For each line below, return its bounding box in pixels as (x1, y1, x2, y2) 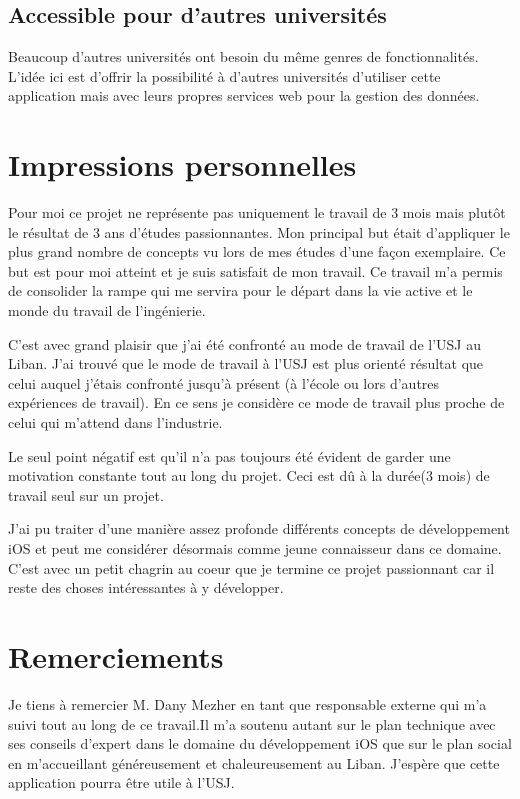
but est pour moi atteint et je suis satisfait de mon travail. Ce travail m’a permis (8, 260, 503, 281)
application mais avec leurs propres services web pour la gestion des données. (8, 85, 480, 106)
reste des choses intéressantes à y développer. (8, 577, 284, 598)
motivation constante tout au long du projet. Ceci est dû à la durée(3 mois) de (8, 465, 490, 486)
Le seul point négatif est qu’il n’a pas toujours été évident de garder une (8, 445, 451, 466)
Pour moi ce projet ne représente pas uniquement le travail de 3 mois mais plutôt (8, 202, 506, 223)
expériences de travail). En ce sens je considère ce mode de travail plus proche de (8, 392, 505, 413)
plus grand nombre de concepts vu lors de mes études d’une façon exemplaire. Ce (8, 241, 506, 262)
